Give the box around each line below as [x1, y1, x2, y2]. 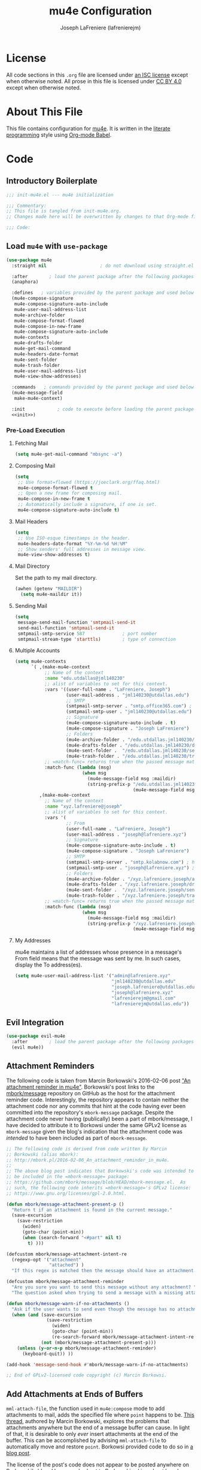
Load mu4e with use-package [6, 241, 108, 251]
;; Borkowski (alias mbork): [6, 1151, 79, 1158]
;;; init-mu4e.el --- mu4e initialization [6, 192, 114, 198]
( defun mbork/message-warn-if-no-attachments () [6, 1300, 130, 1306]
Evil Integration [6, 1017, 64, 1028]
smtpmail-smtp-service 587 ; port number [17, 631, 157, 637]
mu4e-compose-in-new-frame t [17, 496, 91, 502]
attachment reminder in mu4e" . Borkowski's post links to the [6, 1083, 155, 1091]
